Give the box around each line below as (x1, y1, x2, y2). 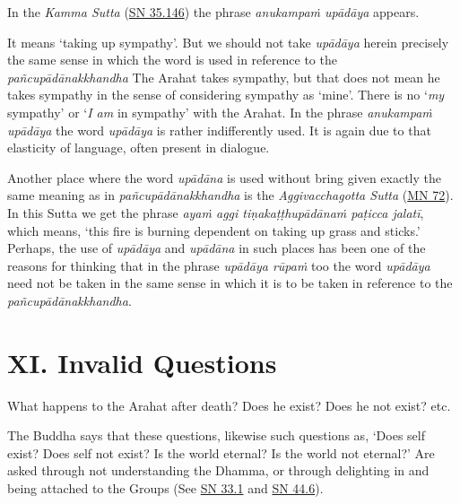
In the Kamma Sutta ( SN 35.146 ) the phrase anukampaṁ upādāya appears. (7, 3, 420, 21)
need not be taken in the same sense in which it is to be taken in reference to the (7, 274, 453, 292)
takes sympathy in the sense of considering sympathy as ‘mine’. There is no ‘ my (7, 85, 445, 104)
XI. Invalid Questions (7, 343, 277, 380)
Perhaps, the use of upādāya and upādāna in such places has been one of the (7, 239, 426, 257)
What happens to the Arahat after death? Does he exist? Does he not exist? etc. (7, 395, 451, 414)
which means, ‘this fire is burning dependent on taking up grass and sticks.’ (7, 221, 421, 239)
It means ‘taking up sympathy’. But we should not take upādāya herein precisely (7, 32, 449, 51)
